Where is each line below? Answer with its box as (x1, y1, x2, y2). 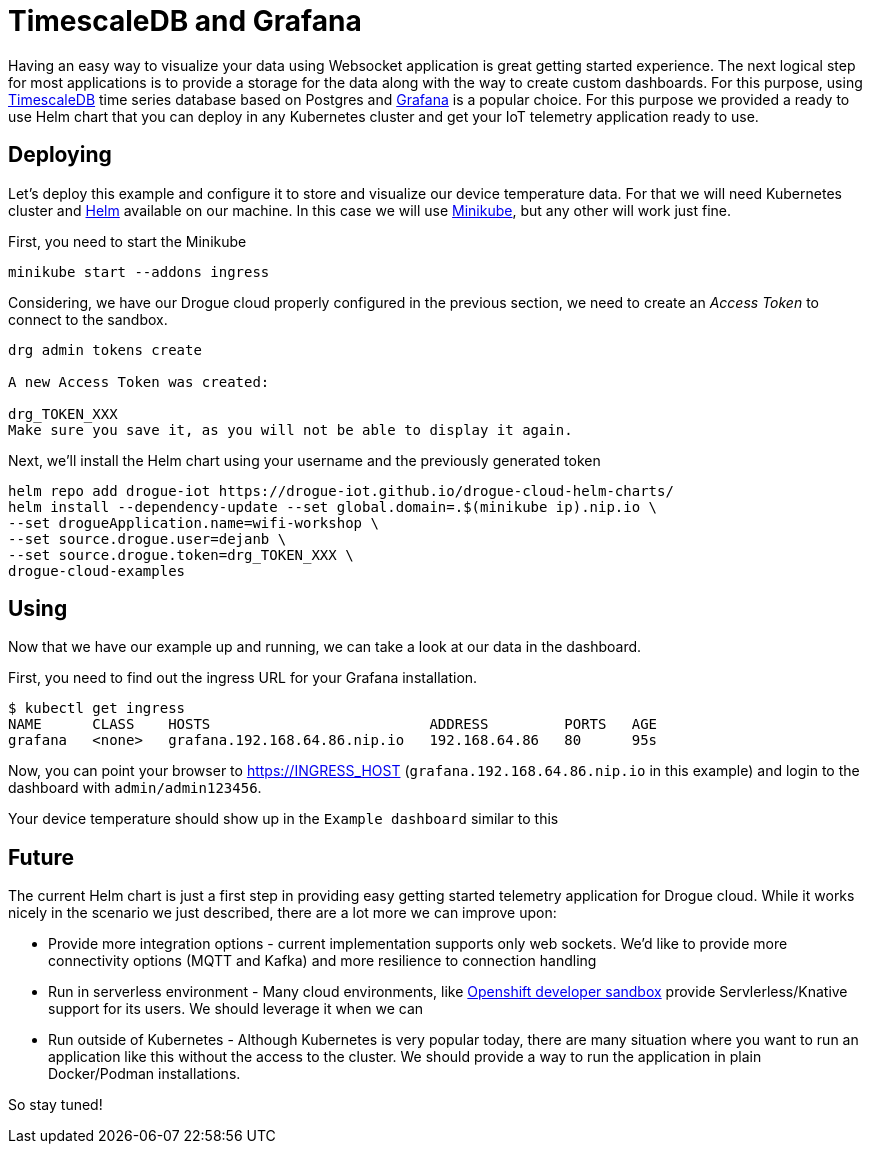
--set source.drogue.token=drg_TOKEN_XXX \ (8, 546, 354, 563)
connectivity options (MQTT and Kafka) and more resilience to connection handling (48, 952, 597, 970)
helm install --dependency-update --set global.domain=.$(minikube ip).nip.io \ (8, 498, 658, 515)
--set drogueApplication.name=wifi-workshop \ (8, 514, 379, 531)
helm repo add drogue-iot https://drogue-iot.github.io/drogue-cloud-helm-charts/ (8, 482, 674, 499)
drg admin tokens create (8, 341, 202, 358)
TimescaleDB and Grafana (8, 4, 362, 38)
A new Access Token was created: (8, 373, 270, 390)
